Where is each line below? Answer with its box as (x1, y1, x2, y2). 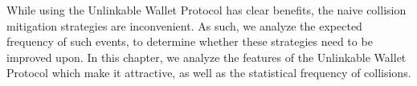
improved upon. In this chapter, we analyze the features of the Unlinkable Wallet (6, 48, 407, 65)
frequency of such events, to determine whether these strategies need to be (6, 33, 373, 50)
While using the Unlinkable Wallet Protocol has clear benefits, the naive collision (6, 2, 407, 18)
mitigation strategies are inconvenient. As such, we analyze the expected (6, 17, 362, 34)
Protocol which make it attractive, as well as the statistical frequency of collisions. (6, 64, 411, 81)
